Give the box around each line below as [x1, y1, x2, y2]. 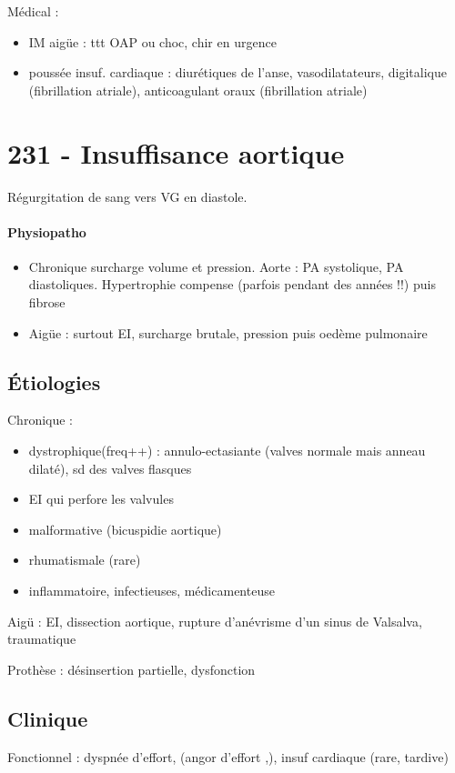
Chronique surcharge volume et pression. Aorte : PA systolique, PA [28, 256, 404, 276]
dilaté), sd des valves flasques [28, 458, 192, 477]
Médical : [7, 2, 59, 20]
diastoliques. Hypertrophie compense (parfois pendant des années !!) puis [28, 275, 436, 294]
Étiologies [7, 367, 101, 396]
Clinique [7, 704, 88, 732]
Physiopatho [7, 222, 86, 241]
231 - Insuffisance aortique [7, 134, 345, 171]
